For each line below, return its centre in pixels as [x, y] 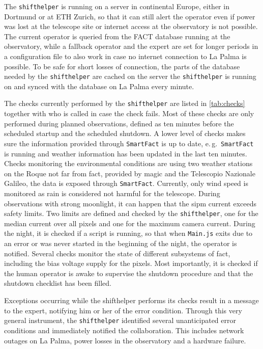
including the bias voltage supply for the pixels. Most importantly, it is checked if [131, 263]
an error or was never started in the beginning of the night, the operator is [121, 243]
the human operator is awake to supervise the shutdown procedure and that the [129, 273]
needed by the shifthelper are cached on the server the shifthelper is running [130, 76]
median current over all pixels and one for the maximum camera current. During [130, 223]
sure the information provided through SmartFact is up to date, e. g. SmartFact [129, 143]
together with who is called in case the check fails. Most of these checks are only [129, 113]
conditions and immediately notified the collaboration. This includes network [124, 330]
